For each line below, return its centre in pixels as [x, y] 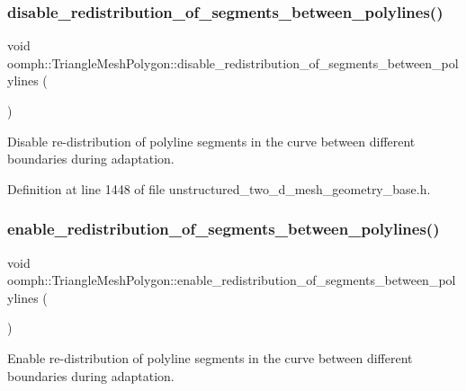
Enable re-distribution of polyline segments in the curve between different [210, 357]
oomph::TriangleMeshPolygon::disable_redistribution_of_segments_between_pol [233, 62]
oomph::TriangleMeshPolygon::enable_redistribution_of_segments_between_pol [232, 280]
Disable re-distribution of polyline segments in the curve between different [211, 141]
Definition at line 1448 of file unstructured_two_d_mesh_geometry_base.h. [219, 188]
